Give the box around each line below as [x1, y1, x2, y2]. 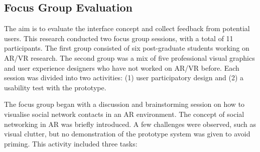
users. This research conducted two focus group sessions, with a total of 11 [4, 33, 233, 43]
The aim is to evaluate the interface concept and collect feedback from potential [4, 23, 250, 34]
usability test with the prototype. [4, 82, 106, 92]
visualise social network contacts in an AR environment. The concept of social [4, 108, 244, 119]
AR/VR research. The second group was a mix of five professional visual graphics [4, 52, 255, 63]
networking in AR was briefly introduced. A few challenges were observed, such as [4, 118, 256, 129]
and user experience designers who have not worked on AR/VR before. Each [4, 62, 239, 73]
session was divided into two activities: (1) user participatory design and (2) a [4, 72, 244, 83]
